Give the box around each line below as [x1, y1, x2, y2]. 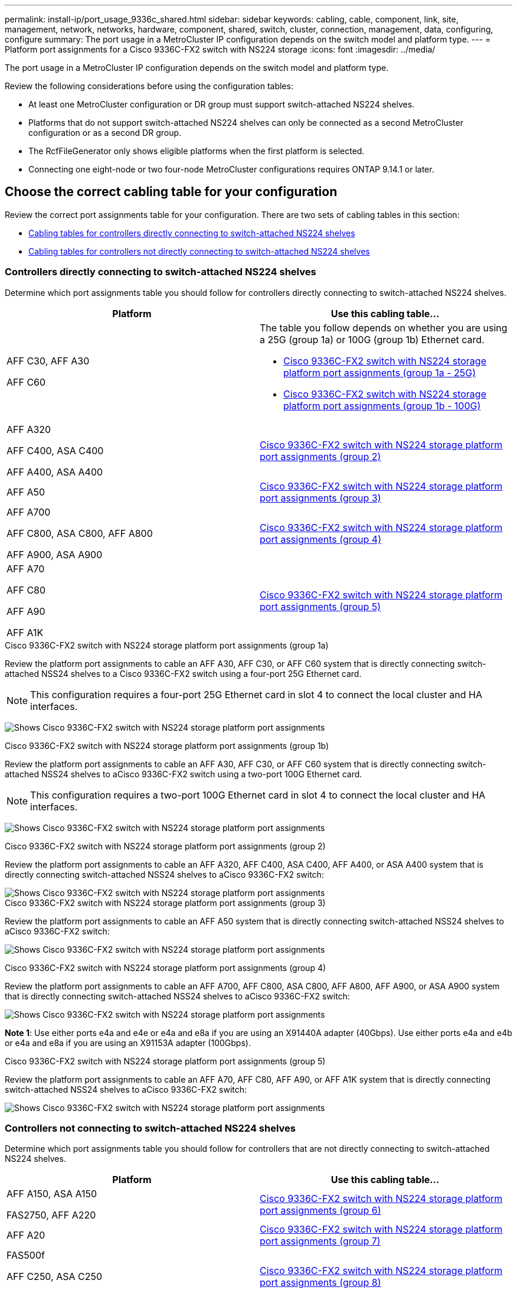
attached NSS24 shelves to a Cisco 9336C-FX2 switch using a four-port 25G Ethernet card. [5, 668, 362, 679]
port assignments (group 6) [260, 1204, 381, 1217]
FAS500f [6, 1249, 45, 1262]
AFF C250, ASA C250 [6, 1271, 103, 1283]
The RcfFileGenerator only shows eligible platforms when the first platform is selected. [28, 146, 365, 156]
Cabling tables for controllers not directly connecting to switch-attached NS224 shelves [28, 246, 370, 256]
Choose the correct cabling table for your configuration [5, 184, 338, 200]
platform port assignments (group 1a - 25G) [283, 366, 476, 379]
